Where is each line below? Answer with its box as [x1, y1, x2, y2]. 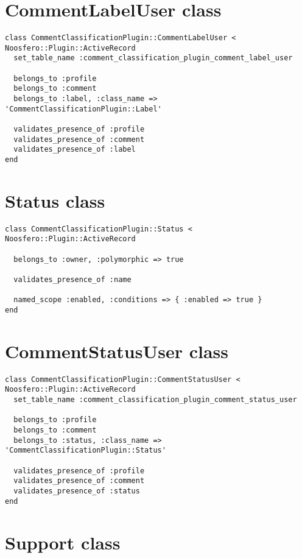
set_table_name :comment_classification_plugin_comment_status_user [13, 395, 297, 404]
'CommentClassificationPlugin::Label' [5, 104, 162, 113]
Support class [5, 529, 121, 554]
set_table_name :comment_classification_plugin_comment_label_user [13, 54, 293, 63]
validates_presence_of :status [13, 487, 140, 496]
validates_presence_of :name [13, 275, 132, 284]
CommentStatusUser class [5, 338, 229, 363]
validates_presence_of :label [13, 145, 136, 154]
